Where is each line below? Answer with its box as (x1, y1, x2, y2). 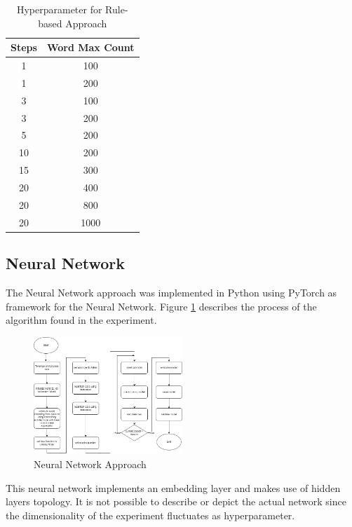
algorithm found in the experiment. (6, 313, 157, 327)
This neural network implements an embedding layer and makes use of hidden (6, 480, 341, 495)
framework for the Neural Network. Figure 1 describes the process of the (6, 299, 317, 313)
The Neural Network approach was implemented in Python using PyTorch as (6, 285, 337, 299)
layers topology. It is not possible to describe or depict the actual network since (6, 494, 346, 509)
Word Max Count (46, 40, 135, 55)
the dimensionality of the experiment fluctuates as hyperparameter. (6, 507, 295, 522)
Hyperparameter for (16, 2, 102, 16)
